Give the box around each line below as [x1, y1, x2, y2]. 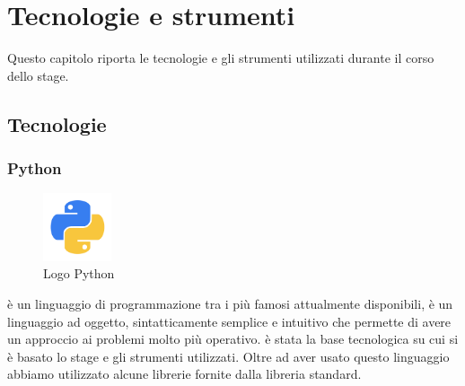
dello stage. [7, 66, 69, 84]
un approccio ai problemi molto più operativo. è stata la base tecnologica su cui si [7, 329, 459, 348]
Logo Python [43, 264, 115, 283]
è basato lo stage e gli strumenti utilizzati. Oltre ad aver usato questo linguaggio [7, 347, 450, 365]
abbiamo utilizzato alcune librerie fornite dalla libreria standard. [7, 364, 362, 383]
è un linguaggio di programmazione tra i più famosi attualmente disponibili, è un [7, 294, 453, 313]
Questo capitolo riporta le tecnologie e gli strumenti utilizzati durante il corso [7, 48, 434, 67]
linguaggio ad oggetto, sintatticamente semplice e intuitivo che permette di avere [7, 311, 452, 330]
